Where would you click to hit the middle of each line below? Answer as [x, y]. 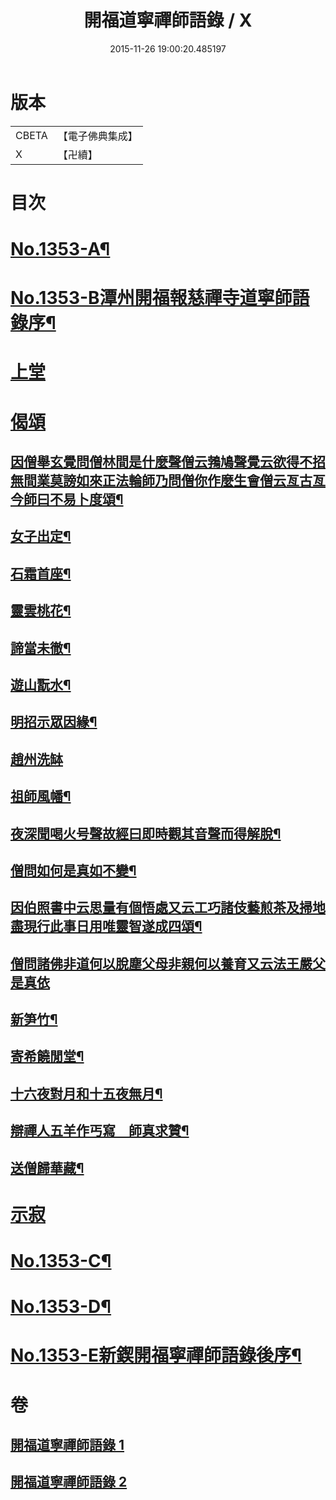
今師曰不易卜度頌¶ [67, 499]
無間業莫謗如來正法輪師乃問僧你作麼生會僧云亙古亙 [168, 481]
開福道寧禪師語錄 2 [69, 1482]
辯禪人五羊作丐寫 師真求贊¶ [100, 1131]
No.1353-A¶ [60, 249]
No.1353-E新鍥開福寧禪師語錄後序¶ [156, 1355]
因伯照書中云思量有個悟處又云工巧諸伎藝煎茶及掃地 [168, 907]
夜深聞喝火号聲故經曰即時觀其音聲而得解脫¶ [146, 833]
